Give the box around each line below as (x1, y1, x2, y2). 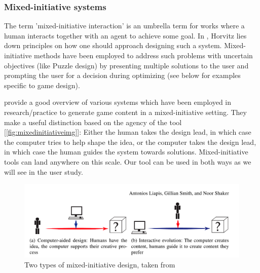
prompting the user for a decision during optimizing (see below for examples (4, 70, 241, 81)
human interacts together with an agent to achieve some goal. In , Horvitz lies (4, 30, 247, 41)
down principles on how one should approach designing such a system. (4, 40, 222, 51)
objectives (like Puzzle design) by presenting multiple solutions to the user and (4, 60, 249, 70)
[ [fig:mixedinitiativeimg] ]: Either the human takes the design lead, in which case (4, 127, 251, 137)
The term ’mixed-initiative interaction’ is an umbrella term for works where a (4, 20, 245, 31)
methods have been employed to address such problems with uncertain (34, 50, 253, 60)
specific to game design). (4, 80, 80, 90)
